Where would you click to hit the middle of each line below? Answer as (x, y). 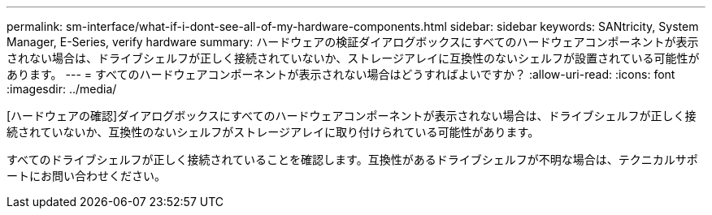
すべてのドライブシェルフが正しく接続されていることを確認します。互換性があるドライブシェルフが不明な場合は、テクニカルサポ (352, 159)
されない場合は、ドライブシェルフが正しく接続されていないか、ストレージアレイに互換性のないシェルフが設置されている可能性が (353, 58)
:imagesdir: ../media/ (62, 89)
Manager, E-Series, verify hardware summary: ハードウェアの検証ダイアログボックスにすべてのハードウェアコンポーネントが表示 (353, 42)
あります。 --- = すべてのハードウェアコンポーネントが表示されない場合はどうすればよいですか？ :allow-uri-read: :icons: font (341, 74)
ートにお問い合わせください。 (86, 176)
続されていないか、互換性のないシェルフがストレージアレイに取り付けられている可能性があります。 (273, 132)
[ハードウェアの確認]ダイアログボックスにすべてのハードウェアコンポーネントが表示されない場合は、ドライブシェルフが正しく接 (352, 116)
